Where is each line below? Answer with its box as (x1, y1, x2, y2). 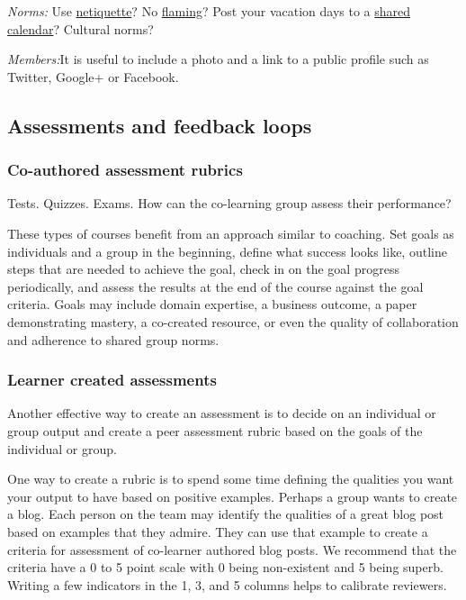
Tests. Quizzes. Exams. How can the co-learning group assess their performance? (7, 194, 452, 213)
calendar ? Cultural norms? (7, 19, 154, 38)
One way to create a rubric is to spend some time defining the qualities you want (7, 469, 454, 488)
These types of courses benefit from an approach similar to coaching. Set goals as (7, 223, 454, 242)
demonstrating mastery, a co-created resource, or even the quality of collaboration (7, 312, 459, 331)
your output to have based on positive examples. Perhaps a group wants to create (7, 486, 458, 505)
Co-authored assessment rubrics (7, 159, 243, 181)
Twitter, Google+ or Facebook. (7, 67, 179, 86)
